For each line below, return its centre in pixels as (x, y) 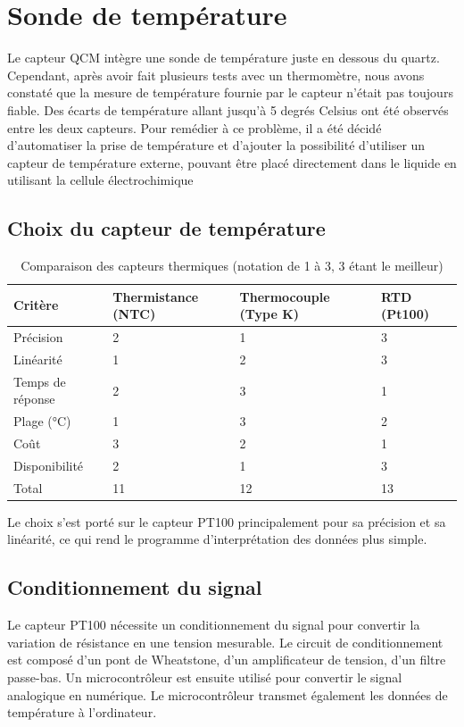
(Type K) (269, 314)
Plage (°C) (42, 421)
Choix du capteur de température (166, 228)
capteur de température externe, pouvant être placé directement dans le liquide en (232, 162)
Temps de (40, 381)
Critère (36, 305)
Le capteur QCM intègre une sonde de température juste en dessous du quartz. (224, 58)
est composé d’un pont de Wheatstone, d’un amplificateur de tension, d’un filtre (227, 660)
